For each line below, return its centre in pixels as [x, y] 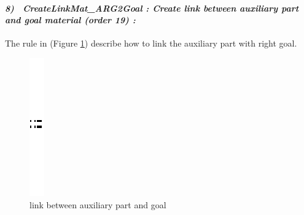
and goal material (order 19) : [70, 20]
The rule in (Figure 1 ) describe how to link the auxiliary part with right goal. [151, 43]
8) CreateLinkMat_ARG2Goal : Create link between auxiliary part [152, 8]
